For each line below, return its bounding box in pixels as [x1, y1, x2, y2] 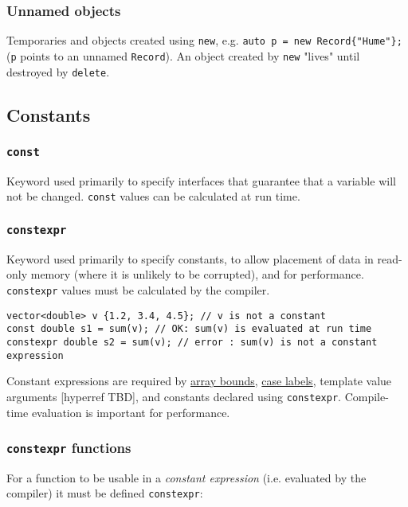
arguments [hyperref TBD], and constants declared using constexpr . [6, 388, 341, 404]
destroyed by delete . [6, 63, 110, 80]
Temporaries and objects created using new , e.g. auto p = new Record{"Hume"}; [6, 32, 402, 49]
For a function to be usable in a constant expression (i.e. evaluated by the [6, 469, 367, 486]
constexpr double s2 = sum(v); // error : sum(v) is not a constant [6, 336, 378, 348]
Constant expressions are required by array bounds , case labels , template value [6, 372, 392, 389]
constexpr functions [6, 438, 131, 458]
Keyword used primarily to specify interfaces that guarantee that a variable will [6, 172, 396, 189]
